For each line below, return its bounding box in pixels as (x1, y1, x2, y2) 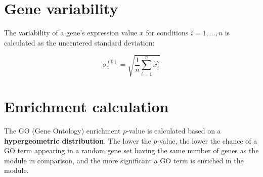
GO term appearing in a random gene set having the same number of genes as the (4, 145, 259, 156)
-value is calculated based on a (126, 125, 221, 136)
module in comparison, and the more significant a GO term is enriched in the (4, 155, 244, 165)
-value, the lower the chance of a (157, 135, 257, 146)
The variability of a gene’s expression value (4, 27, 138, 38)
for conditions (146, 27, 189, 38)
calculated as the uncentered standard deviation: (4, 37, 155, 48)
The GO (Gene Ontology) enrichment (4, 125, 121, 136)
